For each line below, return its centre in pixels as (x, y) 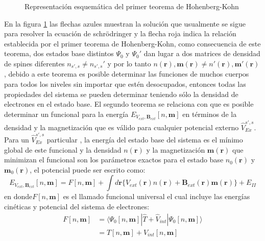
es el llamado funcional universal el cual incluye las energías (156, 196)
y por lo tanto (129, 63)
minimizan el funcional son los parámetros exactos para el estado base (114, 160)
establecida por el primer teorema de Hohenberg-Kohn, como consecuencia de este (132, 43)
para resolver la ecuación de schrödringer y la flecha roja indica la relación (120, 33)
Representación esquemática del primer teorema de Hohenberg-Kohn (132, 6)
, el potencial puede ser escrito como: (88, 169)
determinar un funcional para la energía (66, 114)
